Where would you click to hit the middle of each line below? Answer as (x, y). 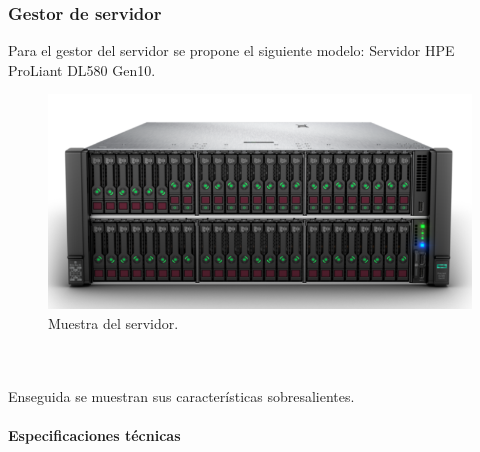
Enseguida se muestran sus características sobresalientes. (181, 395)
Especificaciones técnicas (94, 434)
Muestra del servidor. (113, 322)
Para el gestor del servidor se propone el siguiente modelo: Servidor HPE (231, 50)
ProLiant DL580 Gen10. (82, 69)
